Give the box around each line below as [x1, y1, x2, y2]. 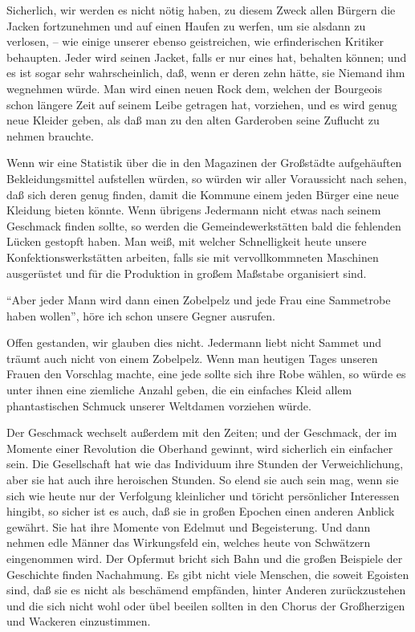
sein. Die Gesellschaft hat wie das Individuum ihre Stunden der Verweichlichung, [6, 455, 404, 472]
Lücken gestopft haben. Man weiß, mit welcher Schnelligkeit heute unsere [6, 233, 367, 250]
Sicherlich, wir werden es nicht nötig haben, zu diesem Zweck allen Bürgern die [6, 2, 396, 18]
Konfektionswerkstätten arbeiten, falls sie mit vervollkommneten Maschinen [6, 248, 379, 265]
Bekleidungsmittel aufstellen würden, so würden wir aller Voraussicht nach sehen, [6, 169, 407, 186]
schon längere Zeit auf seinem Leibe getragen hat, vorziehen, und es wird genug [6, 96, 397, 112]
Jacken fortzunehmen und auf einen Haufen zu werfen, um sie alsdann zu [6, 17, 366, 34]
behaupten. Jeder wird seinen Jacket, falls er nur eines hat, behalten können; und [6, 48, 407, 65]
